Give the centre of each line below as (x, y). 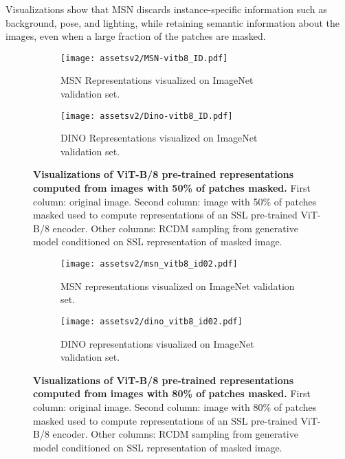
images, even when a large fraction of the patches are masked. (136, 36)
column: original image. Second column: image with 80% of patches (175, 406)
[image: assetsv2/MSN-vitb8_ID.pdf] (144, 58)
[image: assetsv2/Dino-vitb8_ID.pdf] (147, 116)
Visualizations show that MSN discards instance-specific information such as (166, 9)
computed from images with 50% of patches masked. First (172, 188)
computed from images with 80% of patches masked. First (172, 393)
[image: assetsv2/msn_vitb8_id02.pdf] (149, 264)
